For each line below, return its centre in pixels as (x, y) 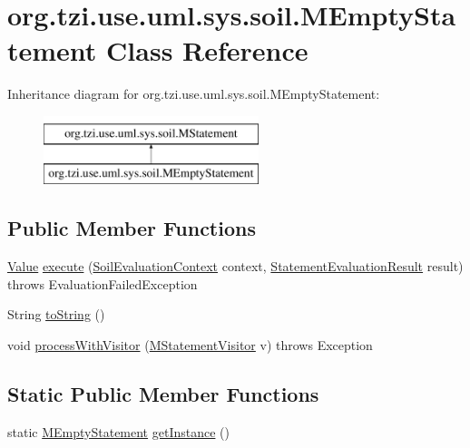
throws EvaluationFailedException (103, 283)
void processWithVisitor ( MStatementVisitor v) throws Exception (190, 345)
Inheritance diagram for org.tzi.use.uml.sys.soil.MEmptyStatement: (194, 94)
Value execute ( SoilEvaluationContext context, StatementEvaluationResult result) (235, 266)
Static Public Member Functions (163, 394)
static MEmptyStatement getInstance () (118, 431)
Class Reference (207, 50)
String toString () (56, 314)
